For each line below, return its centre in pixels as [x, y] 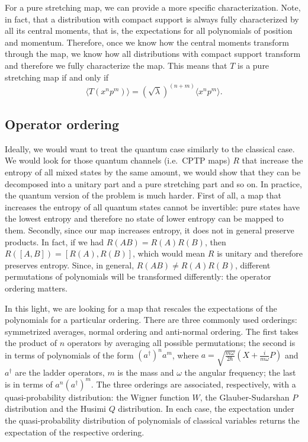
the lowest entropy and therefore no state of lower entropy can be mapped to [144, 218]
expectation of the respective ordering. [75, 432]
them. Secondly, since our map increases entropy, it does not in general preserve [150, 230]
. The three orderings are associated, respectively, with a [193, 384]
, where [185, 355]
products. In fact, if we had [54, 241]
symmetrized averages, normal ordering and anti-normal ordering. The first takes [152, 331]
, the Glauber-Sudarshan [245, 397]
